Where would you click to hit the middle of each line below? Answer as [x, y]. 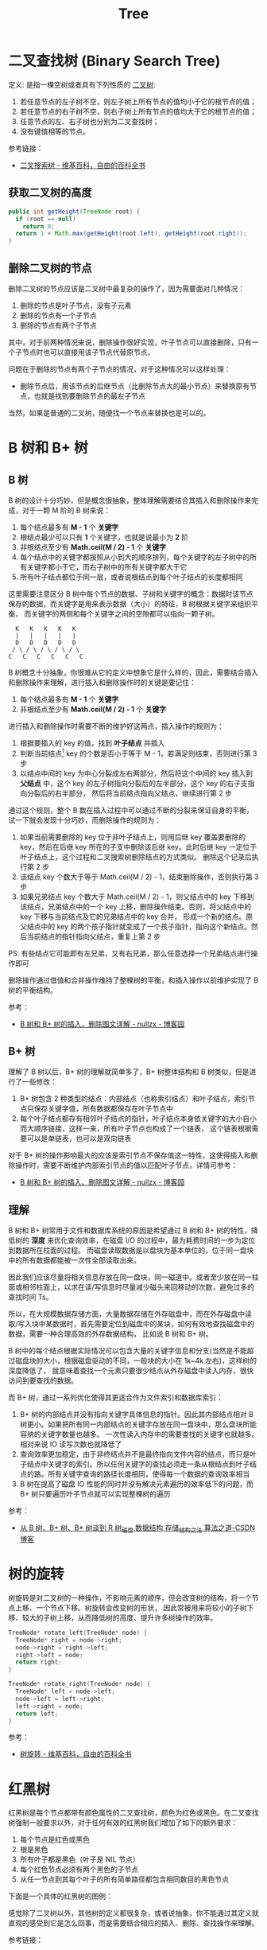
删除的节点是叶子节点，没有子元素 [75, 305]
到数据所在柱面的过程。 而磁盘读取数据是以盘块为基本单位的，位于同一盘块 [131, 1251]
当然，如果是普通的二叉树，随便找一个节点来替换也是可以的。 [109, 413]
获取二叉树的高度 [50, 193]
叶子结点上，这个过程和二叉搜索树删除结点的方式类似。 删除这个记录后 [135, 857]
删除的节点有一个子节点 [58, 315]
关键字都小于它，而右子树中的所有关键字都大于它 [107, 566]
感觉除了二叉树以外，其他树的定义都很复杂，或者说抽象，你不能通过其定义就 [133, 1913]
